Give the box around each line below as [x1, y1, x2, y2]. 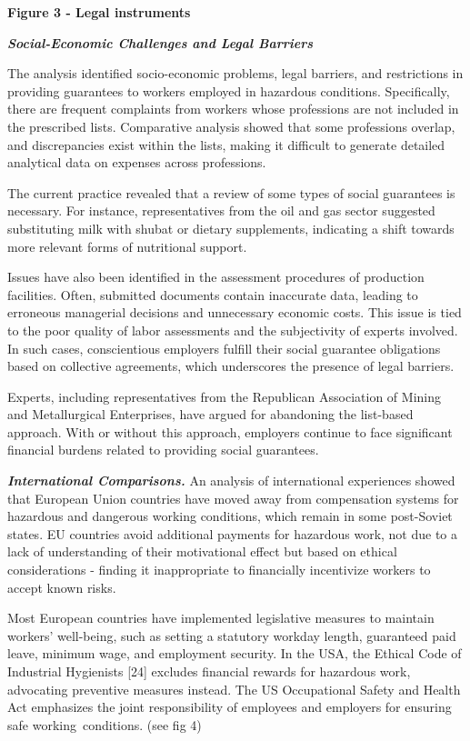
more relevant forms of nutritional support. [7, 236, 247, 255]
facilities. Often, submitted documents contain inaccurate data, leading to [7, 285, 418, 304]
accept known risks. [7, 577, 116, 596]
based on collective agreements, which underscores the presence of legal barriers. [7, 356, 455, 376]
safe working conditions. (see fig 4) [7, 715, 202, 734]
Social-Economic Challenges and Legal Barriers [7, 33, 313, 52]
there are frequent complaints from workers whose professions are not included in [7, 99, 459, 118]
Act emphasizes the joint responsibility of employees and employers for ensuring [7, 697, 452, 716]
